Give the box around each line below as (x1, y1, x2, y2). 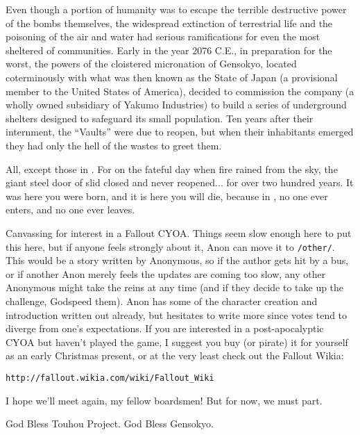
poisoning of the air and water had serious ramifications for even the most (6, 29, 320, 44)
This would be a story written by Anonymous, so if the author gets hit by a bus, (6, 253, 349, 268)
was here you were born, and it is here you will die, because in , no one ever (6, 188, 328, 203)
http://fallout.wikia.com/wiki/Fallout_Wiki (6, 372, 214, 383)
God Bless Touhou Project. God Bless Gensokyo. (6, 416, 214, 431)
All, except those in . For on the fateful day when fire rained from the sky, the (6, 161, 338, 176)
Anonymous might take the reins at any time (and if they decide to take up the (6, 280, 344, 295)
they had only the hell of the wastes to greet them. (6, 138, 222, 152)
